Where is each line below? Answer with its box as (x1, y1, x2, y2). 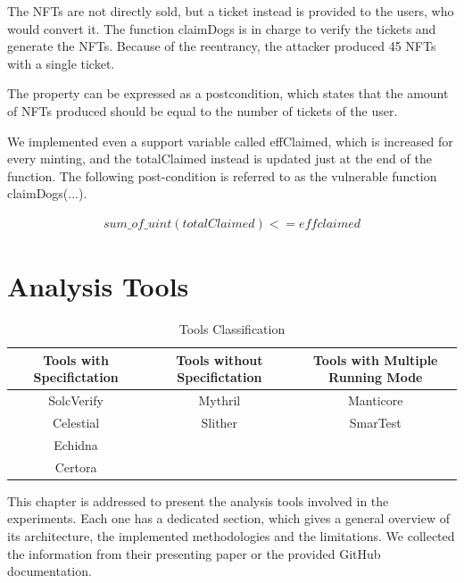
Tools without (176, 350, 263, 369)
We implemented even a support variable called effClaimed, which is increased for (7, 131, 453, 150)
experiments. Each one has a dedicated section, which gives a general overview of (7, 509, 451, 528)
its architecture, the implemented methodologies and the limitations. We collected (7, 526, 455, 545)
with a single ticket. (7, 54, 115, 72)
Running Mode (328, 368, 423, 387)
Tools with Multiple (313, 350, 438, 369)
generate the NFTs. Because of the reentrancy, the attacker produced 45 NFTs (7, 37, 436, 55)
